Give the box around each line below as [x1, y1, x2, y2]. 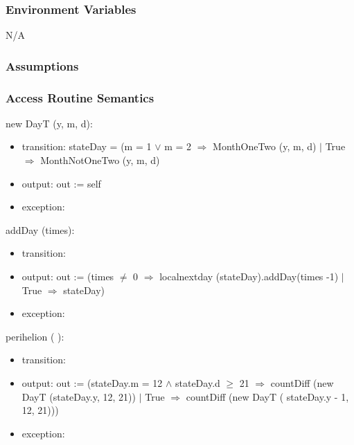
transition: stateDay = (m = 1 [21, 139, 152, 154]
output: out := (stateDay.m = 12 [21, 376, 163, 390]
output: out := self [21, 176, 101, 190]
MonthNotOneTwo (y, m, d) [40, 153, 160, 167]
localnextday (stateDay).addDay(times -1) [159, 269, 339, 284]
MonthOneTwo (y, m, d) [213, 139, 317, 154]
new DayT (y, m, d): [6, 116, 93, 130]
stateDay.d [175, 376, 220, 390]
